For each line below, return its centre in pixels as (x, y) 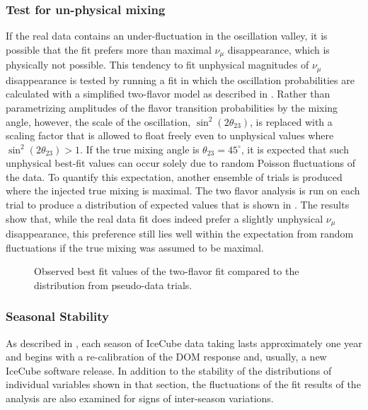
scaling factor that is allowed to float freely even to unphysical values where (170, 135)
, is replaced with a (291, 121)
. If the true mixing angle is (139, 149)
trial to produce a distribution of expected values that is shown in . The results (178, 205)
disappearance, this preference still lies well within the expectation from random (180, 234)
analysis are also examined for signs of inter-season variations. (140, 398)
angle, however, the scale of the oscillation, (98, 121)
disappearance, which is (278, 49)
